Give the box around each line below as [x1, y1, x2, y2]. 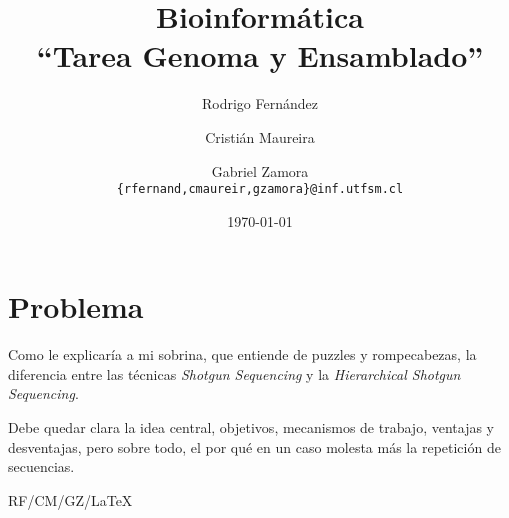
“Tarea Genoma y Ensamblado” [36, 35, 484, 76]
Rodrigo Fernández [202, 93, 318, 114]
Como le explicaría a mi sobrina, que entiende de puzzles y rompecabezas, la [8, 344, 477, 365]
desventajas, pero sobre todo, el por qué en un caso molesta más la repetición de [8, 436, 501, 457]
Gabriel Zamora [211, 160, 309, 181]
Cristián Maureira [205, 126, 315, 147]
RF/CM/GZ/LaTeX [8, 489, 133, 510]
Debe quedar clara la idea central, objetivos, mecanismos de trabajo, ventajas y [8, 417, 494, 438]
